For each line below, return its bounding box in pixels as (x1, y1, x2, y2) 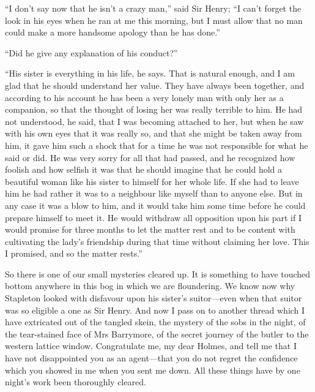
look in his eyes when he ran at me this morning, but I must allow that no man (5, 13, 303, 26)
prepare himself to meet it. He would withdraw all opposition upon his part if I (5, 211, 302, 224)
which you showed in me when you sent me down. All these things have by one (5, 363, 300, 376)
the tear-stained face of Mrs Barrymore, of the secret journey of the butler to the (5, 327, 309, 340)
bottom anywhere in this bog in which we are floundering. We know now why (5, 279, 295, 292)
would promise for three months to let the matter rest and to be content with (5, 223, 295, 236)
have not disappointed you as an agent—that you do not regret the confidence (5, 352, 298, 364)
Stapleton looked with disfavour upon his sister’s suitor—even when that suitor (5, 292, 302, 304)
